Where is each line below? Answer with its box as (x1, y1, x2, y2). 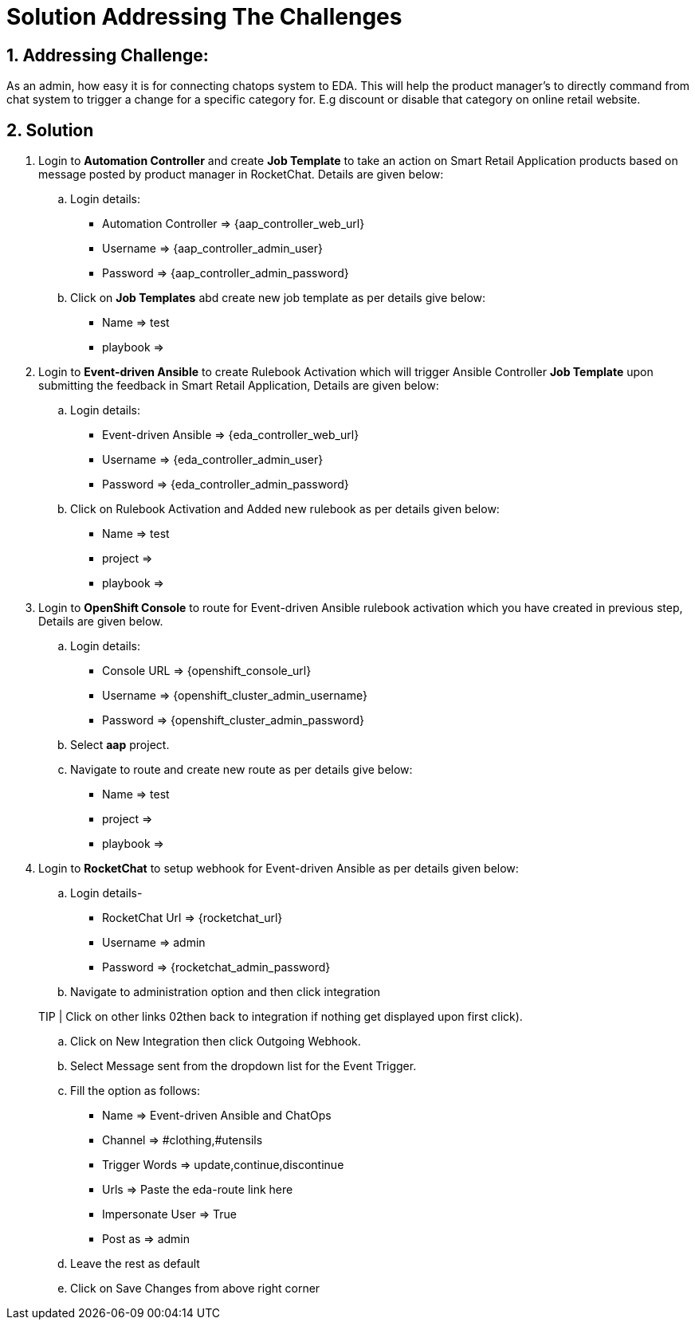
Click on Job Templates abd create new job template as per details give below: (70, 291, 486, 305)
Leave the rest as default (70, 1257, 200, 1271)
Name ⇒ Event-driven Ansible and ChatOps (102, 1108, 332, 1123)
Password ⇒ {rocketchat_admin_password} (102, 960, 331, 975)
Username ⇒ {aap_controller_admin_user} (102, 241, 323, 256)
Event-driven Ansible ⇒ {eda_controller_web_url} (102, 428, 359, 442)
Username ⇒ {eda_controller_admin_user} (102, 453, 324, 467)
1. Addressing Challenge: (6, 45, 209, 65)
